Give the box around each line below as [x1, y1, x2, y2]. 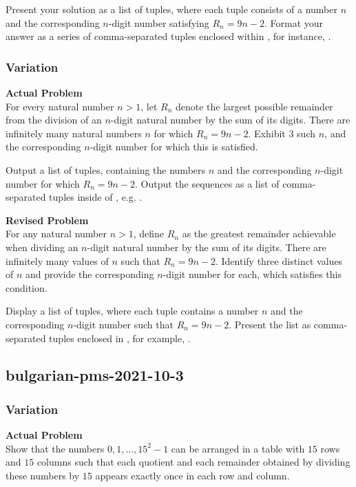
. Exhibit [248, 126, 286, 140]
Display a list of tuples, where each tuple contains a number [6, 304, 259, 318]
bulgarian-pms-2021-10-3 [6, 364, 184, 386]
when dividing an [6, 239, 78, 254]
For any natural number [6, 226, 107, 241]
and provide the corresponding [25, 267, 154, 281]
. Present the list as [229, 317, 311, 331]
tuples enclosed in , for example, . [49, 330, 191, 345]
